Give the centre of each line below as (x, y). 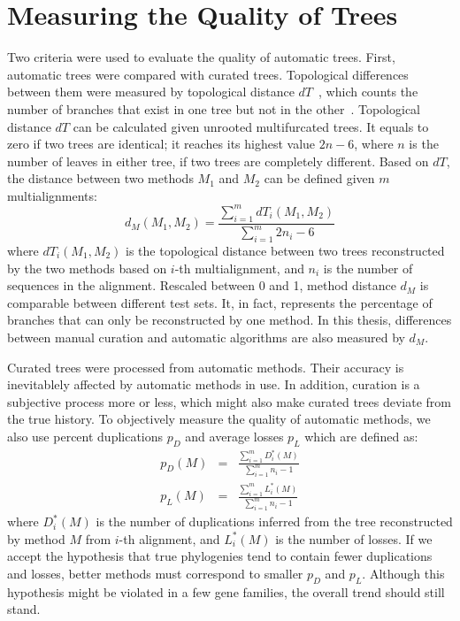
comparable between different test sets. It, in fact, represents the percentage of (220, 302)
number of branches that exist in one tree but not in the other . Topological (214, 108)
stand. (24, 609)
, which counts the (368, 92)
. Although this (403, 573)
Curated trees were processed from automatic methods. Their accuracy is (206, 367)
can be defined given (319, 178)
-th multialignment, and (239, 268)
